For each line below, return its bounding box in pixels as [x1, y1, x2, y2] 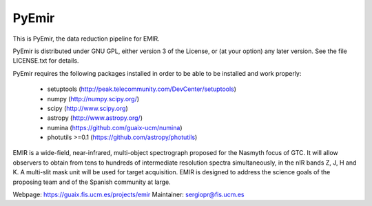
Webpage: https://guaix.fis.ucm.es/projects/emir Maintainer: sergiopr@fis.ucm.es [12, 190, 245, 199]
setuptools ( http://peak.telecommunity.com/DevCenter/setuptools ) [47, 85, 237, 93]
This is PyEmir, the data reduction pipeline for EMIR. [12, 34, 160, 43]
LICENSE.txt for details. [12, 56, 79, 65]
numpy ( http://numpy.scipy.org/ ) [47, 94, 140, 103]
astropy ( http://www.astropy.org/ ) [47, 114, 143, 122]
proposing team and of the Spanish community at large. [12, 178, 172, 186]
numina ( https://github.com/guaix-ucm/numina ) [47, 123, 183, 132]
